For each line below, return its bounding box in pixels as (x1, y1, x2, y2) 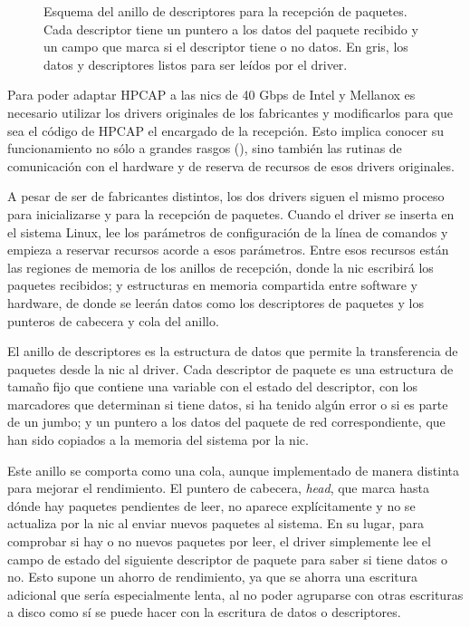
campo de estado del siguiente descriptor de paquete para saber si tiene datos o (7, 549, 447, 568)
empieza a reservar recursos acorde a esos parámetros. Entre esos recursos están (7, 240, 449, 259)
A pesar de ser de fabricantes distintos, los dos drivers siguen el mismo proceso (7, 187, 445, 206)
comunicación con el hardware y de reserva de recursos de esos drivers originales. (7, 156, 455, 175)
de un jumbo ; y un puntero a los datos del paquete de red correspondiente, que (7, 412, 446, 431)
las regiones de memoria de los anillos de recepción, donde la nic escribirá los (7, 257, 434, 276)
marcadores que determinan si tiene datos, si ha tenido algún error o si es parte (7, 394, 448, 413)
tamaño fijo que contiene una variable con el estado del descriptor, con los (7, 377, 417, 396)
